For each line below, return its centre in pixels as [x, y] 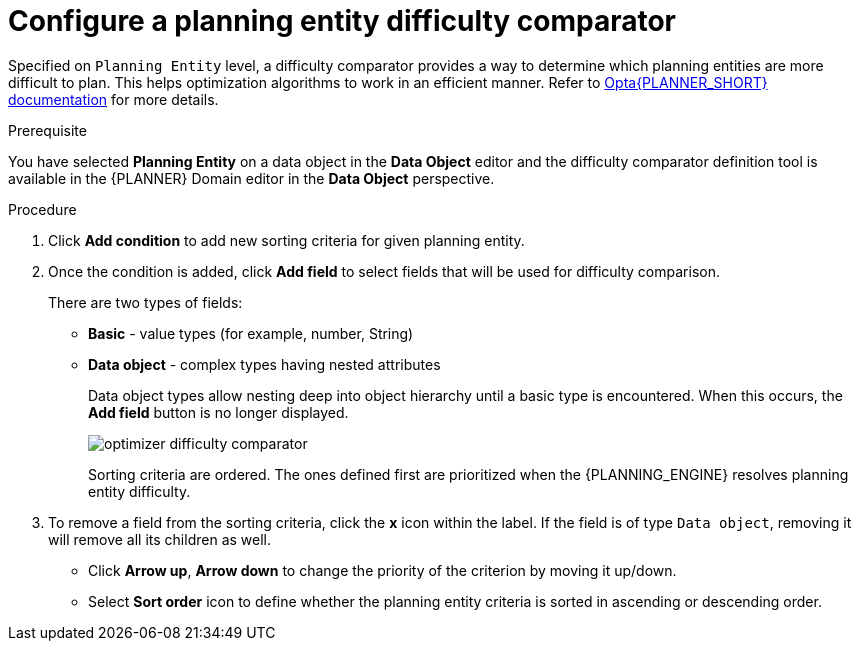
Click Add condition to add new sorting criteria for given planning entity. [286, 240]
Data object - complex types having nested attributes [264, 364]
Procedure [42, 209]
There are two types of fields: [145, 302]
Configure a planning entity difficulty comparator [342, 21]
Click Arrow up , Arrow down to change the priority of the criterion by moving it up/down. [382, 570]
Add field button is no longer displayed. [218, 412]
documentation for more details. [113, 99]
